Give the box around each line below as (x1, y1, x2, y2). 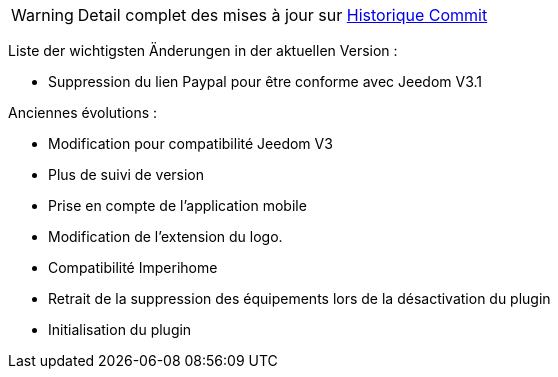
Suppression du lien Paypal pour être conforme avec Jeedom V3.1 (48, 73, 483, 90)
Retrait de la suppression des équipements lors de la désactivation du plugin (48, 290, 551, 307)
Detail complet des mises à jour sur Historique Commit (77, 5, 488, 25)
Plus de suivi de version (48, 166, 205, 183)
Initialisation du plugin (48, 321, 192, 338)
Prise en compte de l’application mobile (48, 197, 307, 214)
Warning (11, 5, 74, 25)
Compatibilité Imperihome (48, 259, 218, 276)
